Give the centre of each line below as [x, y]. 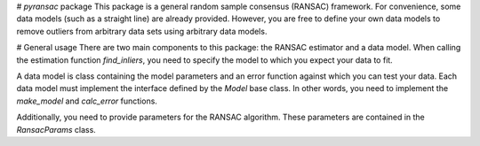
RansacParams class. [56, 129]
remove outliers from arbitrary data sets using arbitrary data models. [142, 31]
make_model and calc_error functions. [87, 101]
